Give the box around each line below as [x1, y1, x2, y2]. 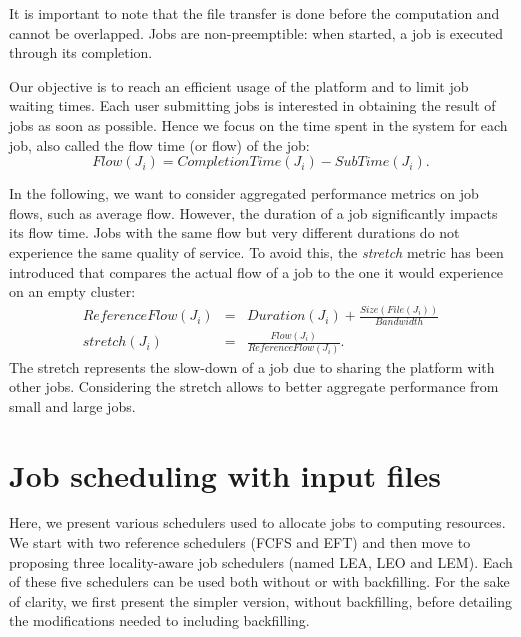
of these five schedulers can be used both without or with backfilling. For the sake [9, 571, 510, 592]
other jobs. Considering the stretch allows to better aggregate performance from [9, 376, 499, 397]
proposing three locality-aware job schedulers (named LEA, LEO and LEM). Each [9, 551, 513, 572]
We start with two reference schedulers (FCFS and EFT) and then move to [9, 532, 471, 553]
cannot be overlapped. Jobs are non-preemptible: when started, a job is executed [9, 22, 504, 43]
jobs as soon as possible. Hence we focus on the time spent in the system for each [9, 114, 508, 135]
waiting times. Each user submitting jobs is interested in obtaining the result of [9, 95, 496, 116]
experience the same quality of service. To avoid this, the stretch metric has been [9, 241, 504, 262]
